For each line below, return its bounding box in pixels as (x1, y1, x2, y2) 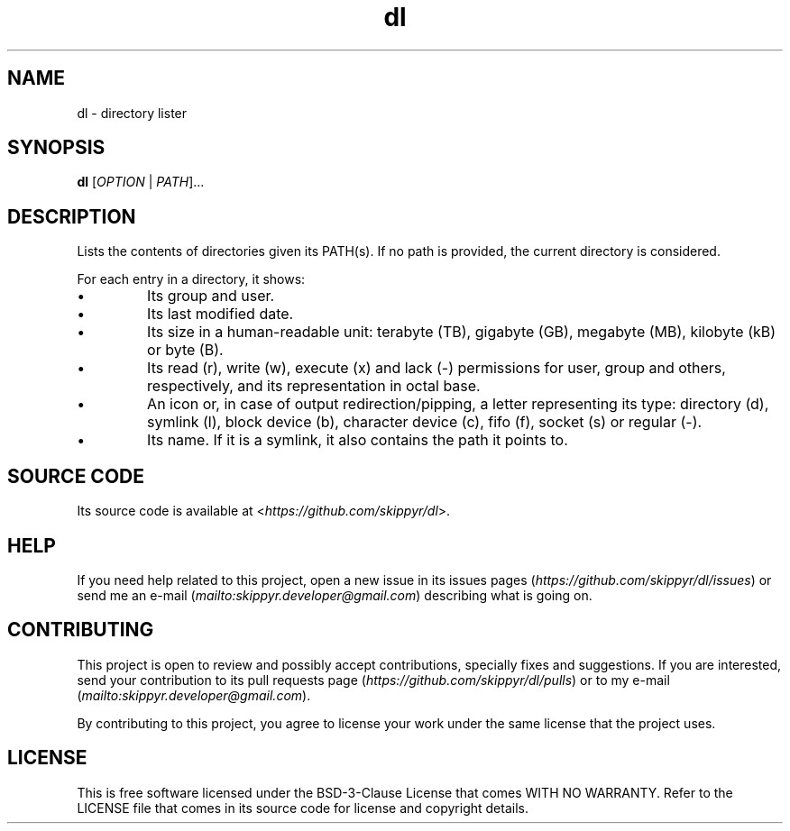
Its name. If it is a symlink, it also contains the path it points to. (147, 431, 568, 450)
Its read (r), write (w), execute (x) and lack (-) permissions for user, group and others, (147, 359, 726, 378)
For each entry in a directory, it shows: (77, 271, 306, 288)
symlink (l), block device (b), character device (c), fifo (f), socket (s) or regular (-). (147, 413, 703, 432)
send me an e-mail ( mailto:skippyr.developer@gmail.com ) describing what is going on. (77, 587, 592, 603)
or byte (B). (147, 341, 224, 360)
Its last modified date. (147, 305, 294, 324)
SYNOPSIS (7, 136, 106, 160)
